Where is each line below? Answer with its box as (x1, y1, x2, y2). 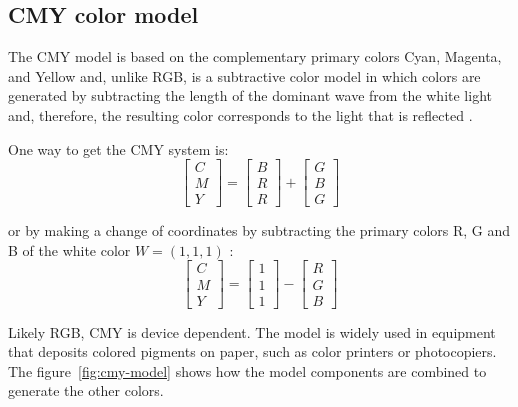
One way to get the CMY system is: (8, 138, 229, 159)
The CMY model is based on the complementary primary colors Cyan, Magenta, (8, 46, 502, 67)
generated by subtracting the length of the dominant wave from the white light (8, 85, 492, 106)
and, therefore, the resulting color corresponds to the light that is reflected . (8, 104, 473, 125)
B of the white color (8, 239, 131, 260)
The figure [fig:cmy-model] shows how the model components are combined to (8, 360, 487, 381)
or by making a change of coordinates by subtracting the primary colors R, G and (8, 220, 511, 241)
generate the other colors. (8, 380, 164, 401)
